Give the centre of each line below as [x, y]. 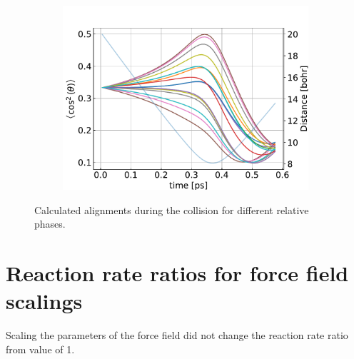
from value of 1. [40, 349]
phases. [50, 224]
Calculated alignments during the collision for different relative [172, 209]
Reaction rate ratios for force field [177, 272]
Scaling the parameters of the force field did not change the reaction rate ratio [177, 335]
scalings [44, 301]
